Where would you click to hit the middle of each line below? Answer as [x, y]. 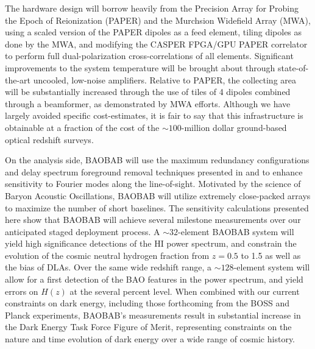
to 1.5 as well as [271, 255]
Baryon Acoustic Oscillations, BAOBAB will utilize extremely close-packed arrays [158, 195]
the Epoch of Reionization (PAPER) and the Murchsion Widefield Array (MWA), [158, 20]
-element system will [272, 267]
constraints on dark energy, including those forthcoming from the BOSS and [147, 303]
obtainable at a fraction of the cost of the [82, 127]
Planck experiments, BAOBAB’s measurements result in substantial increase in [153, 315]
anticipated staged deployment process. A [83, 231]
